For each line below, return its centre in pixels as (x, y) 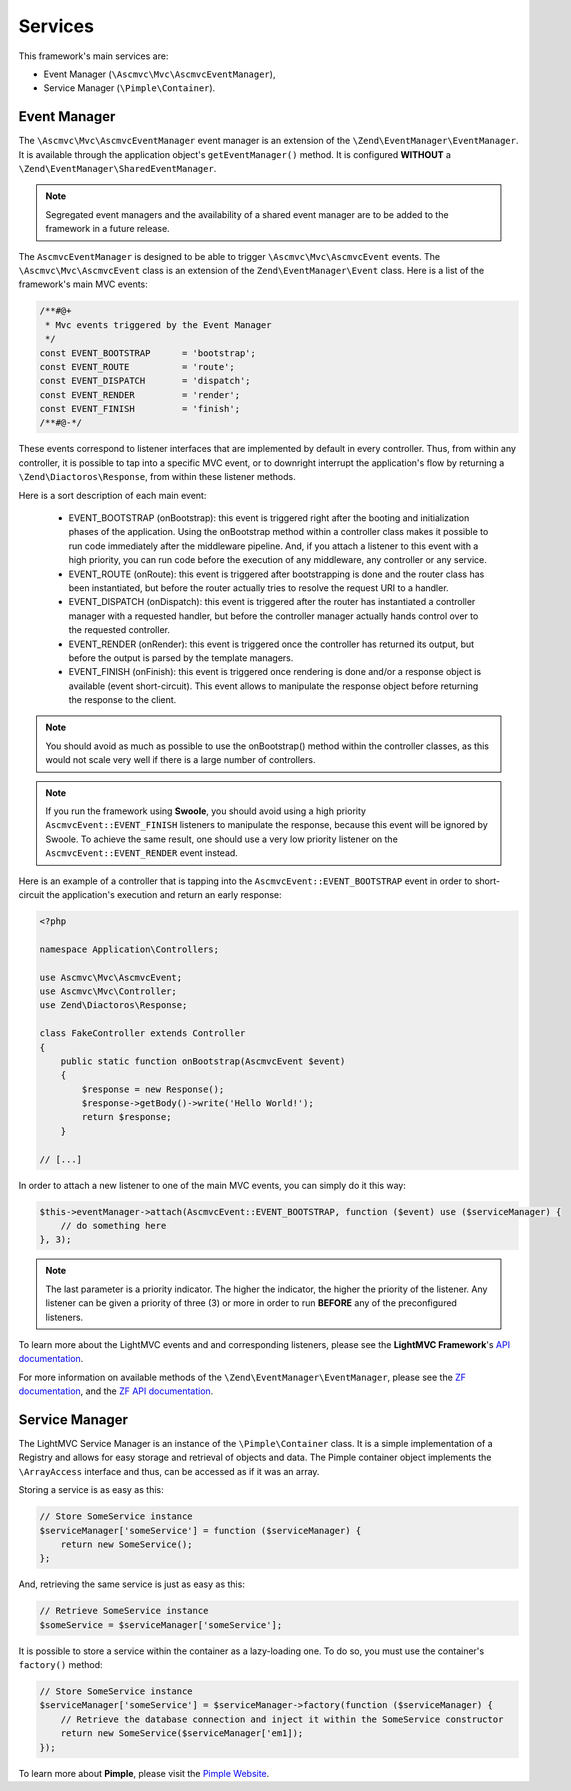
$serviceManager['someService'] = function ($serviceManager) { (200, 1530)
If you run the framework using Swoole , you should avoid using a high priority (206, 811)
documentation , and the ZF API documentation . (116, 1391)
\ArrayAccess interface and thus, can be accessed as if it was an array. (169, 1471)
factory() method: (61, 1665)
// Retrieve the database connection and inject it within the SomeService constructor (282, 1719)
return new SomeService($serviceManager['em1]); (182, 1733)
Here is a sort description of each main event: (112, 495)
